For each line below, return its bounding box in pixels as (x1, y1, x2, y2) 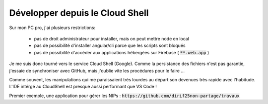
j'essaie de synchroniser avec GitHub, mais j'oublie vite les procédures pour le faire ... (9, 68, 185, 73)
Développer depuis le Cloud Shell (9, 7, 149, 18)
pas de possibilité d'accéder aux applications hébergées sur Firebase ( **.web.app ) (34, 49, 209, 55)
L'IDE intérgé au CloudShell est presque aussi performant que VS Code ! (9, 84, 157, 90)
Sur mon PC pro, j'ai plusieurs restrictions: (9, 25, 96, 31)
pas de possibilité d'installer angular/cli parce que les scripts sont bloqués (34, 42, 186, 49)
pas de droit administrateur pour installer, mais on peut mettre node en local (34, 35, 190, 41)
